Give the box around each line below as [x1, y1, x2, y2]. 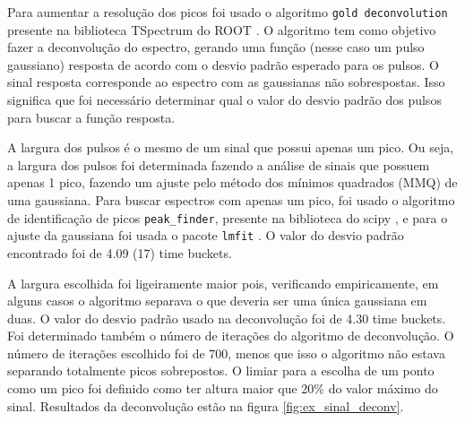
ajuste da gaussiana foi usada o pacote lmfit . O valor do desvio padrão [7, 226, 404, 245]
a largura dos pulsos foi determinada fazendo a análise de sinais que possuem [7, 155, 430, 174]
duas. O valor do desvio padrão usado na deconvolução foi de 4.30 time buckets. [7, 308, 446, 327]
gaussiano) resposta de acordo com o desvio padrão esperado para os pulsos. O [7, 55, 439, 73]
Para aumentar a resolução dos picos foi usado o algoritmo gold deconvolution [7, 3, 448, 21]
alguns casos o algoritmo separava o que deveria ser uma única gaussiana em [7, 291, 427, 310]
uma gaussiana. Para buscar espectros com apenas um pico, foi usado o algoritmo [7, 191, 455, 209]
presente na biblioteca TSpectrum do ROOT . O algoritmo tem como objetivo [7, 20, 436, 39]
